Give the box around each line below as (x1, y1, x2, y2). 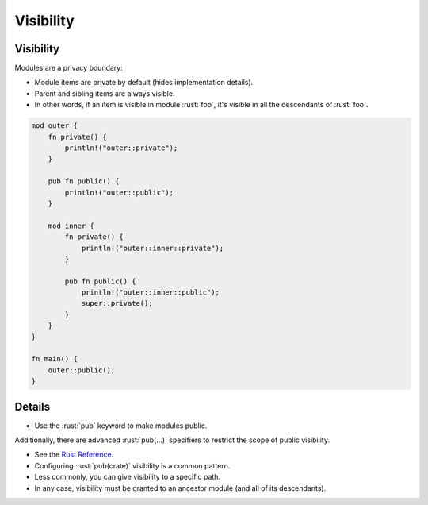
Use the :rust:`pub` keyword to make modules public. (34, 421, 208, 430)
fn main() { (31, 354, 78, 364)
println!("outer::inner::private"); (81, 243, 224, 252)
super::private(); (81, 299, 154, 308)
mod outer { (31, 121, 78, 130)
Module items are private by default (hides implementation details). (34, 78, 254, 87)
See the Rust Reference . (34, 449, 114, 460)
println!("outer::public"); (64, 187, 174, 197)
